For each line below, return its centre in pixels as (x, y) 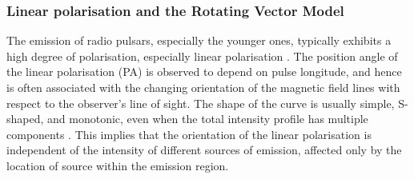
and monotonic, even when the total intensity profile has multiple (208, 119)
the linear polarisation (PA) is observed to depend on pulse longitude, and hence (204, 72)
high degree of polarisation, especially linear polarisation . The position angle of (202, 56)
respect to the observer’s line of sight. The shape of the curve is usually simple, (201, 103)
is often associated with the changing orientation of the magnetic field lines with (203, 87)
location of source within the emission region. (118, 165)
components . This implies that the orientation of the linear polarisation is (189, 134)
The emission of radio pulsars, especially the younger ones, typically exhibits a (199, 40)
